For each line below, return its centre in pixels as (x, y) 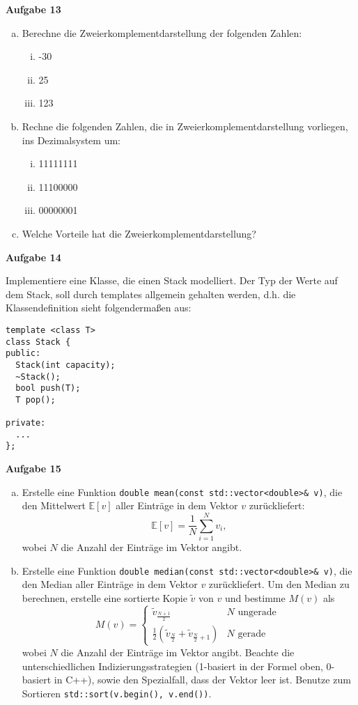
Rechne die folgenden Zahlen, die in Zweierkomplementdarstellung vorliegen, (185, 126)
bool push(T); (48, 388)
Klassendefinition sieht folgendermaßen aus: (99, 308)
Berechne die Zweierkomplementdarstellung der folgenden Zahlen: (162, 32)
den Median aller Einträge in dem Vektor (110, 584)
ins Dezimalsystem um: (71, 140)
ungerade (257, 613)
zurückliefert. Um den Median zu (279, 584)
